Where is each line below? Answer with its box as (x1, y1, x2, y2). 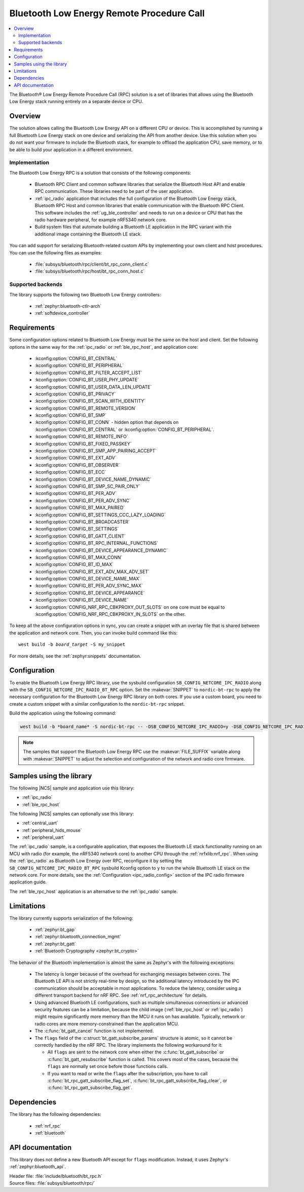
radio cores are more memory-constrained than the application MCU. (34, 1020, 179, 1027)
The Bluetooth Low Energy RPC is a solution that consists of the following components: (9, 170, 192, 176)
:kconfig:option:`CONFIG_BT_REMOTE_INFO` (34, 434, 129, 440)
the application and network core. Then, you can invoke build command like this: (9, 630, 178, 636)
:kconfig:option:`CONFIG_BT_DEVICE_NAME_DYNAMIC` (34, 476, 151, 482)
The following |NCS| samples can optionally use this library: (9, 810, 134, 817)
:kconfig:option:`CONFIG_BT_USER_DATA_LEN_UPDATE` (34, 384, 152, 390)
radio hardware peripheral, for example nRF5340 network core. (34, 217, 167, 223)
